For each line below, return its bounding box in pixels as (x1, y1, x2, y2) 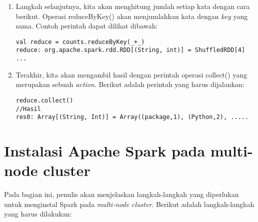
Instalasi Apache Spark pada (4, 140, 205, 161)
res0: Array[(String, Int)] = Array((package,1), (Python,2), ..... (15, 113, 249, 121)
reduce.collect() (15, 96, 73, 104)
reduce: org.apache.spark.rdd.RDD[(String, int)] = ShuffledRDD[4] (15, 46, 245, 54)
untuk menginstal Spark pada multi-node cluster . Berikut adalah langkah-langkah (4, 198, 254, 209)
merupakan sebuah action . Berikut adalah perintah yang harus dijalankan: (15, 79, 244, 89)
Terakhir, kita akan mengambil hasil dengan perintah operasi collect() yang (15, 69, 247, 79)
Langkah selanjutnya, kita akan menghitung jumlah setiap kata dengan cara (15, 1, 250, 11)
